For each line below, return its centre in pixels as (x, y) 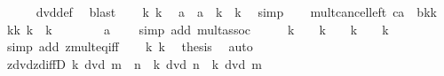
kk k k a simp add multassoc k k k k (198, 29)
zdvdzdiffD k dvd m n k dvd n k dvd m (134, 63)
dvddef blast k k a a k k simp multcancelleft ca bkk (236, 11)
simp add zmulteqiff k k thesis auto (130, 46)
